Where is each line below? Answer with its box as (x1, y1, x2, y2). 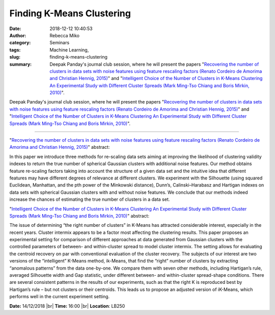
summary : (9, 61, 32, 67)
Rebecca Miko (49, 32, 80, 38)
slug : (9, 54, 20, 60)
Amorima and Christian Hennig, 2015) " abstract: (9, 144, 110, 150)
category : (9, 40, 31, 46)
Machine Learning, (49, 46, 89, 53)
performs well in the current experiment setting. (9, 294, 110, 300)
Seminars (49, 40, 70, 46)
